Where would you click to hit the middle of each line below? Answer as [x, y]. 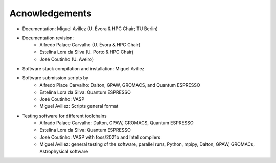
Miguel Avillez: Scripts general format [79, 106]
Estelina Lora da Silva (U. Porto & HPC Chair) [87, 52]
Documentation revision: [48, 38]
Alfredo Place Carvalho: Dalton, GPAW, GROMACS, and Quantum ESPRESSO [120, 85]
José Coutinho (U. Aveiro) [67, 59]
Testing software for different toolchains [64, 116]
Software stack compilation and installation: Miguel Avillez [83, 68]
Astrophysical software [64, 151]
